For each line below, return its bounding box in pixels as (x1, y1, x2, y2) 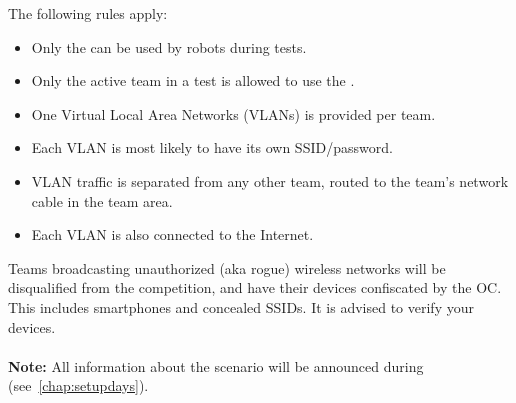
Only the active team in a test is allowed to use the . (31, 70, 355, 91)
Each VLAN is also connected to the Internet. (31, 224, 314, 245)
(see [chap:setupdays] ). (8, 375, 149, 396)
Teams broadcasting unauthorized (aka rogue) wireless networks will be (8, 257, 446, 278)
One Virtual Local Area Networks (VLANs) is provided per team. (31, 103, 436, 124)
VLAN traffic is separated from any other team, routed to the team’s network (31, 170, 509, 191)
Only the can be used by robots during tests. (31, 36, 307, 57)
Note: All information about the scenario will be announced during (8, 355, 424, 376)
